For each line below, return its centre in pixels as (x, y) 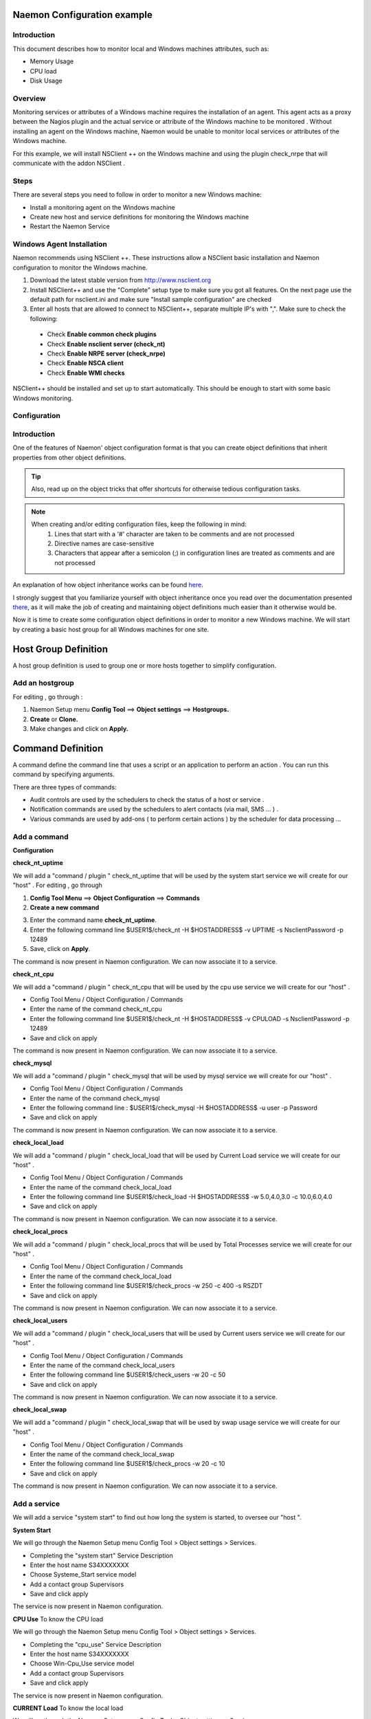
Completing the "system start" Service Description (101, 1555)
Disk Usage (46, 80)
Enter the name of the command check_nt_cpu (96, 1009)
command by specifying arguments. (64, 774)
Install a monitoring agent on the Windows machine (102, 207)
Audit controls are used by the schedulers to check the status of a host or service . (147, 800)
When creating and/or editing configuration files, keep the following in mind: (139, 524)
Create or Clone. (54, 719)
